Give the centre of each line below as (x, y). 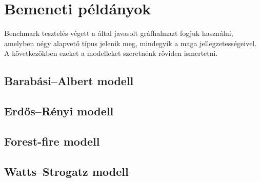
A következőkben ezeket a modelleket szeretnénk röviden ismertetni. (111, 53)
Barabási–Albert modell (69, 81)
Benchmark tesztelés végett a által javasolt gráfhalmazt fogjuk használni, (119, 33)
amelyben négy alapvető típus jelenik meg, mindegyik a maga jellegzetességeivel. (131, 43)
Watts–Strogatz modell (66, 171)
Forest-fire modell (52, 141)
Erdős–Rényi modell (59, 111)
